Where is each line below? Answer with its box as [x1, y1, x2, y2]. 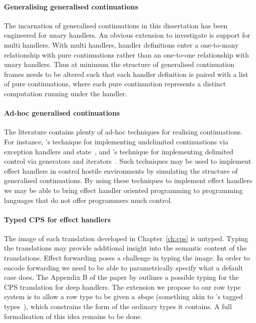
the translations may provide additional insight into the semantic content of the [4, 243, 247, 253]
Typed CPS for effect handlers [4, 214, 111, 224]
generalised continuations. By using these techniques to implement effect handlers [4, 175, 253, 186]
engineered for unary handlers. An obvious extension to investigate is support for [4, 30, 251, 40]
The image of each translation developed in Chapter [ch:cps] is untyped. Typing [4, 233, 249, 243]
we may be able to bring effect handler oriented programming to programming [4, 185, 243, 195]
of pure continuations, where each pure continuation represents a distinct [4, 78, 226, 89]
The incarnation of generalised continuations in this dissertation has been [4, 20, 228, 30]
